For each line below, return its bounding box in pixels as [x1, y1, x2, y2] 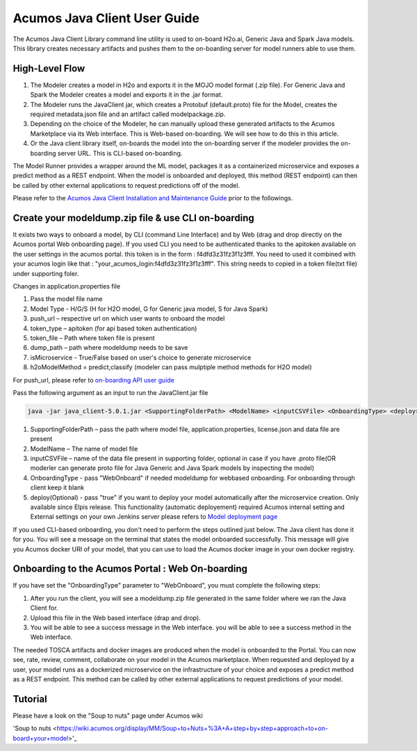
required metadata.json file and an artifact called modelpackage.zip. [30, 110, 226, 118]
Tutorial [13, 693, 48, 705]
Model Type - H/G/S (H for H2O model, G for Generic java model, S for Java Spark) [30, 305, 268, 313]
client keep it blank [30, 483, 85, 492]
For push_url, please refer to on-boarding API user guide [13, 375, 175, 384]
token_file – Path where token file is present [30, 334, 156, 342]
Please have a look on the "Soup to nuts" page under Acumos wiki [13, 711, 203, 720]
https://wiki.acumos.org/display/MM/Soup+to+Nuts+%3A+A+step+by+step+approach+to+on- [56, 724, 328, 733]
